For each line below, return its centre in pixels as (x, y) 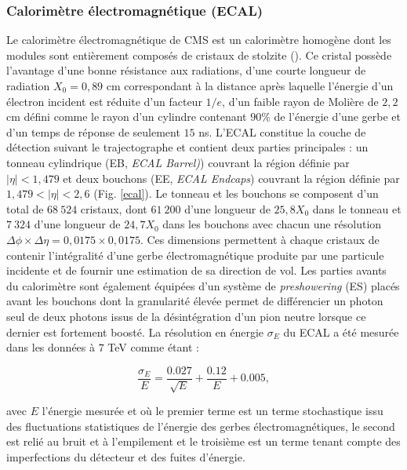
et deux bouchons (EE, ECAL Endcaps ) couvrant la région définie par (231, 178)
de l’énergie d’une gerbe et (337, 117)
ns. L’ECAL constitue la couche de (282, 131)
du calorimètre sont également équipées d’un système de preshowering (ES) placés (203, 285)
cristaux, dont (114, 208)
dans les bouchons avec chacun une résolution (272, 224)
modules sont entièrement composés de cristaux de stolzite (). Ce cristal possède (199, 55)
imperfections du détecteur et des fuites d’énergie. (126, 456)
